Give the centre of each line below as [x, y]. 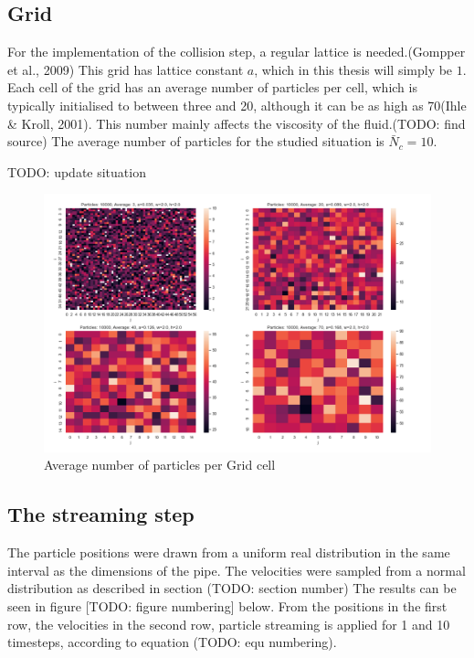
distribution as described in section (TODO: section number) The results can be [232, 588]
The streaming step [101, 514]
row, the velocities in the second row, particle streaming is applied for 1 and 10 [229, 624]
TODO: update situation [77, 171]
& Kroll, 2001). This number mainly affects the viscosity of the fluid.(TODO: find [237, 123]
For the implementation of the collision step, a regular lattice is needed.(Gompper [237, 52]
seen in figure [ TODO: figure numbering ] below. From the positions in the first [227, 605]
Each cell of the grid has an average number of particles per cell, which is [212, 87]
